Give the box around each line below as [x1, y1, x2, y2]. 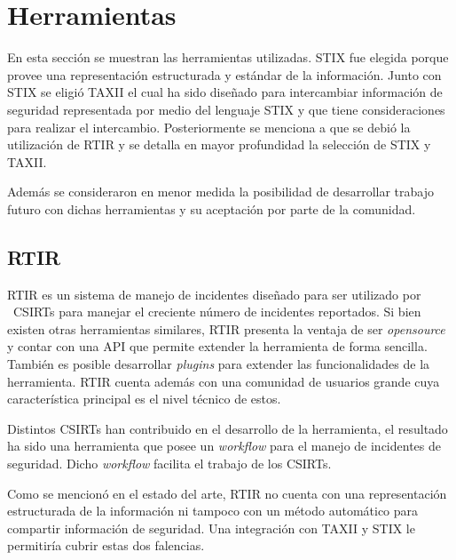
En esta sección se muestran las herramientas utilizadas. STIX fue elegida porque [7, 48, 449, 67]
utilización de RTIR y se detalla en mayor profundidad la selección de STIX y [7, 135, 431, 154]
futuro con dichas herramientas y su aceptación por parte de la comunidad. [7, 199, 416, 218]
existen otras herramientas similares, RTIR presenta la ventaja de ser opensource [7, 319, 445, 338]
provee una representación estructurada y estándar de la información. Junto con [7, 65, 442, 84]
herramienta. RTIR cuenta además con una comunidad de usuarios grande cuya [7, 372, 440, 390]
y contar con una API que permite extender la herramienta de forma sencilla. [7, 337, 428, 356]
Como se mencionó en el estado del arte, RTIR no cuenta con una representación [7, 484, 447, 502]
